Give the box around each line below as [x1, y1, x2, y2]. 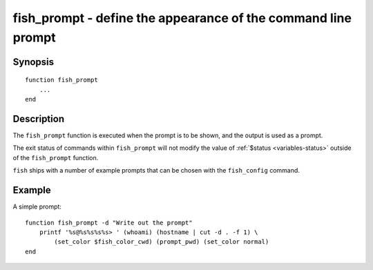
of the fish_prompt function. [12, 153, 99, 162]
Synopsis [12, 56, 55, 68]
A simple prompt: [12, 202, 62, 211]
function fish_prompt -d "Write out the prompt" [25, 218, 193, 226]
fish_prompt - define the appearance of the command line [12, 10, 352, 26]
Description [12, 113, 65, 124]
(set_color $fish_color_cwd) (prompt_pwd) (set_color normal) [54, 238, 269, 246]
